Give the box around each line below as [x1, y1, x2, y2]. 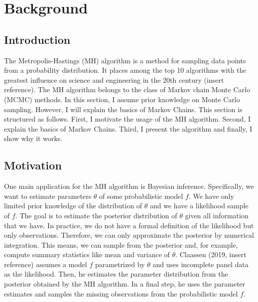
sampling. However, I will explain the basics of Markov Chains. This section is [4, 104, 243, 114]
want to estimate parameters [4, 190, 92, 201]
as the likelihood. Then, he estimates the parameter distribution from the [4, 269, 228, 279]
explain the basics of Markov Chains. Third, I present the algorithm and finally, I [4, 123, 253, 134]
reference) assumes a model [4, 259, 87, 269]
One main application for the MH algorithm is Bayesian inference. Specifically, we [4, 181, 254, 191]
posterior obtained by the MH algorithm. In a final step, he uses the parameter [4, 279, 246, 289]
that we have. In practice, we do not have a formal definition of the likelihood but [4, 220, 254, 230]
